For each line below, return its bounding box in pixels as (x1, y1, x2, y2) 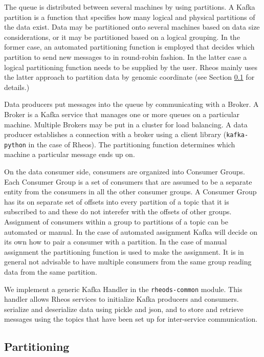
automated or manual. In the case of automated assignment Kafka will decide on (4, 226, 257, 237)
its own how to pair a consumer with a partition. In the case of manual (4, 236, 227, 247)
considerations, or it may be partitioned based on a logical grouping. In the (4, 31, 240, 42)
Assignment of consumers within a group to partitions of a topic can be (4, 216, 229, 227)
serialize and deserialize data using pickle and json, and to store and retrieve (4, 303, 244, 314)
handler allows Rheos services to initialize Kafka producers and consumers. (4, 294, 239, 304)
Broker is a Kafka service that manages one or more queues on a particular (4, 108, 240, 119)
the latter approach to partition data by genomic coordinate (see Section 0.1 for (4, 72, 255, 82)
